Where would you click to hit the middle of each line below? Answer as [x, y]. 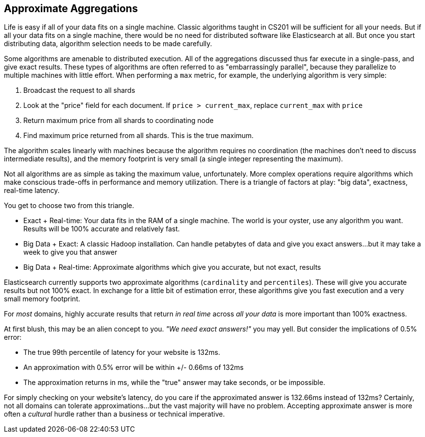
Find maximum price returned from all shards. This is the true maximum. [139, 136]
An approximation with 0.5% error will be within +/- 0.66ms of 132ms [134, 367]
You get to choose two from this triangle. [69, 206]
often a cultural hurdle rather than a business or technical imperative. [114, 414]
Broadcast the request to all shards [79, 90]
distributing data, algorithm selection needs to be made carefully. [108, 44]
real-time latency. [32, 191]
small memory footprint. [42, 299]
